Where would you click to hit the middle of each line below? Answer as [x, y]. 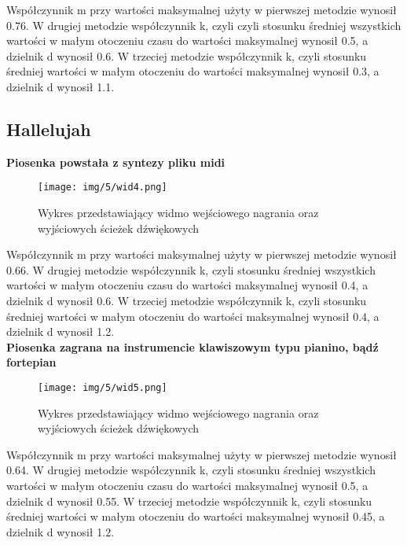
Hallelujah [49, 129]
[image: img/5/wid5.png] [103, 387]
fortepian [31, 362]
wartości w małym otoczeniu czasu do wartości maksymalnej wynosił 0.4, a [187, 285]
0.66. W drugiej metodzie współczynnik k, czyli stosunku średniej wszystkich [191, 269]
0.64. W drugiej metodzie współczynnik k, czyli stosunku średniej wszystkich [191, 470]
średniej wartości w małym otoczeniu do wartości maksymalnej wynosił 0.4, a [193, 316]
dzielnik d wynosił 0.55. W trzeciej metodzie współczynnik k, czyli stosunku [189, 501]
